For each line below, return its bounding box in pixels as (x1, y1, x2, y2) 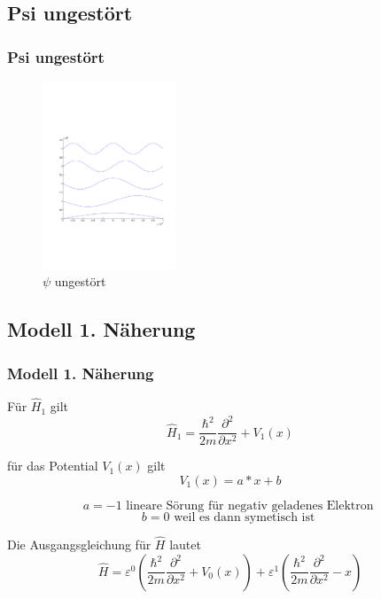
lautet (169, 535, 201, 554)
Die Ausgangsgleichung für (7, 535, 152, 554)
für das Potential (7, 456, 98, 475)
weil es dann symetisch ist (174, 510, 315, 524)
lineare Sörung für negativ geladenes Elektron (126, 499, 374, 512)
